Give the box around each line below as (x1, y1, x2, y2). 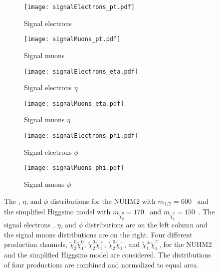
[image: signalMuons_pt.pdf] (24, 36, 121, 43)
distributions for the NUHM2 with (50, 195, 156, 206)
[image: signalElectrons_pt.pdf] (24, 4, 135, 11)
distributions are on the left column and (85, 219, 208, 230)
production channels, (4, 239, 67, 249)
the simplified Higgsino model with (4, 206, 111, 216)
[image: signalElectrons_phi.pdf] (24, 132, 139, 139)
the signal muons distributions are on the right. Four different (4, 229, 193, 239)
